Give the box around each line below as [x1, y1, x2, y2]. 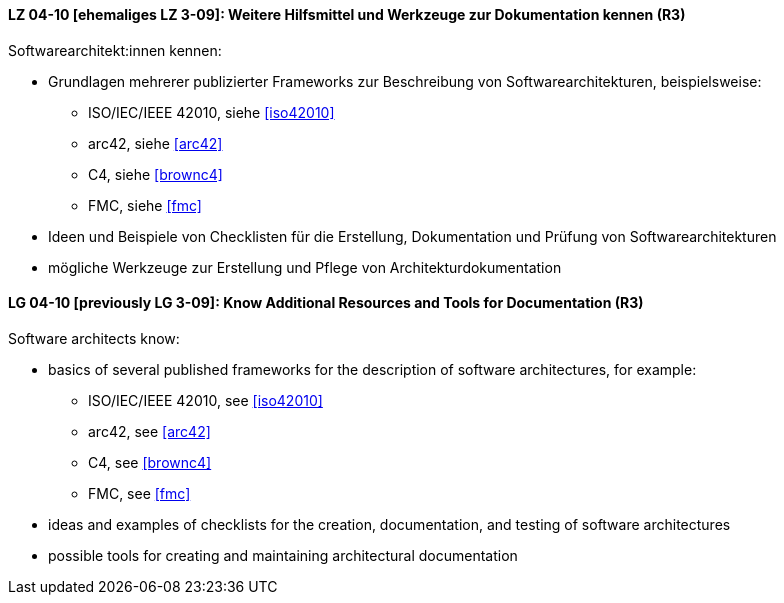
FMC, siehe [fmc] [88, 196, 202, 214]
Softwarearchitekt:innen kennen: [8, 41, 222, 59]
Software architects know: [8, 329, 180, 347]
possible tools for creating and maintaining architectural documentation [48, 546, 518, 564]
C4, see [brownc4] [88, 453, 212, 471]
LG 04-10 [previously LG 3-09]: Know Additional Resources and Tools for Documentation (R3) [8, 294, 644, 312]
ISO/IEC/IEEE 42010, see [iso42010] [88, 391, 323, 409]
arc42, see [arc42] [88, 422, 211, 440]
